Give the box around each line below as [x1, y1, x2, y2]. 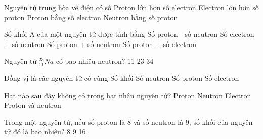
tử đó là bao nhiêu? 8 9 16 [4, 126, 86, 137]
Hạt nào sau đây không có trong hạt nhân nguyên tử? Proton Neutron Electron [4, 89, 251, 100]
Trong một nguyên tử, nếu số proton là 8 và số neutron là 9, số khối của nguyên [4, 116, 253, 127]
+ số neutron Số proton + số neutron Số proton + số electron [4, 38, 197, 49]
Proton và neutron [4, 100, 61, 110]
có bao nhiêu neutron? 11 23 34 [56, 56, 154, 66]
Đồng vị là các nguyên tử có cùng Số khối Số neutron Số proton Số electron [4, 72, 239, 83]
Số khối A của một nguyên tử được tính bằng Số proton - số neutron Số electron [4, 29, 254, 39]
